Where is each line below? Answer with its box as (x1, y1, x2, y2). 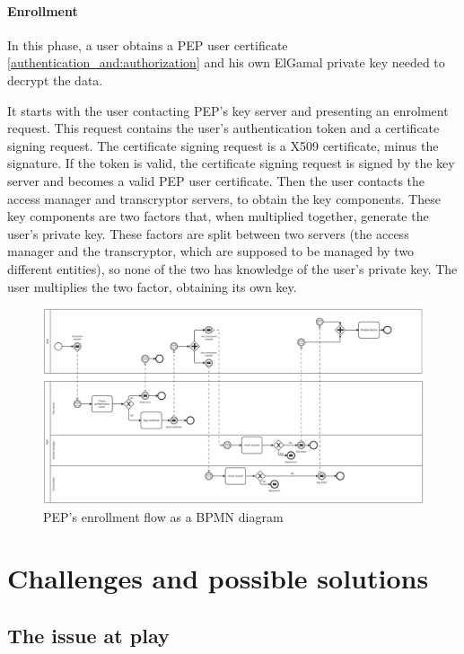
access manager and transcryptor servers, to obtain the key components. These (7, 189, 441, 208)
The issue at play (7, 621, 170, 649)
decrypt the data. (7, 70, 103, 89)
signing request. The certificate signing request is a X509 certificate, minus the (7, 136, 439, 155)
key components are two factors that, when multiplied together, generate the (7, 207, 429, 225)
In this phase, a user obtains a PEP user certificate (7, 35, 288, 54)
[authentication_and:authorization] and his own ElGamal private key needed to (7, 53, 445, 72)
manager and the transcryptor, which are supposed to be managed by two (7, 242, 415, 261)
